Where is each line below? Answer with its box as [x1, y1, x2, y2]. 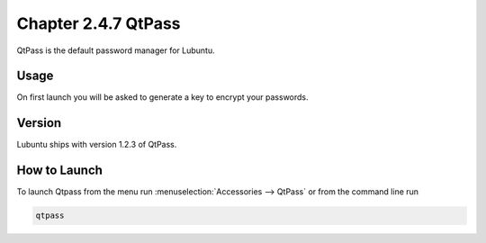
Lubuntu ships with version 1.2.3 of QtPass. [16, 139, 177, 150]
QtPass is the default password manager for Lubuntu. [16, 45, 215, 56]
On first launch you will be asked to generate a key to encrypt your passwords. [16, 92, 310, 103]
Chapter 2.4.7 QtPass [16, 13, 181, 33]
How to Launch [16, 163, 103, 178]
